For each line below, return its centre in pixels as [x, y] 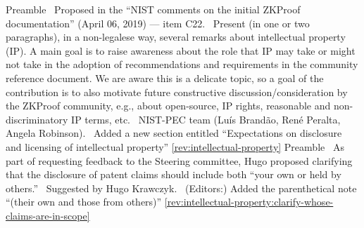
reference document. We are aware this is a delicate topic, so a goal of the [165, 78]
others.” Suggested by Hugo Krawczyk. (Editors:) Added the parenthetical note [181, 188]
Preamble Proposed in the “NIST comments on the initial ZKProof [153, 9]
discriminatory [37, 119]
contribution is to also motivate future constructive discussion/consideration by [177, 92]
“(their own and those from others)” [84, 202]
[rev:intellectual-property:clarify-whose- [249, 202]
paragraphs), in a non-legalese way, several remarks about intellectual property [176, 37]
